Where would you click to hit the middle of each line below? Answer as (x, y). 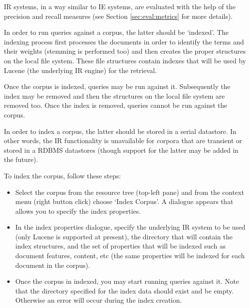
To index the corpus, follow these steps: (62, 175)
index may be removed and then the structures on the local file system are (114, 95)
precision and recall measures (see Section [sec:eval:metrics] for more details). (118, 16)
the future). (21, 159)
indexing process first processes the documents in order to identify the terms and (124, 41)
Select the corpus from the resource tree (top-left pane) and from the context (130, 192)
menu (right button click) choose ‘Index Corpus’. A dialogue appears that (124, 201)
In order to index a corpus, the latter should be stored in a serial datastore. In (120, 131)
